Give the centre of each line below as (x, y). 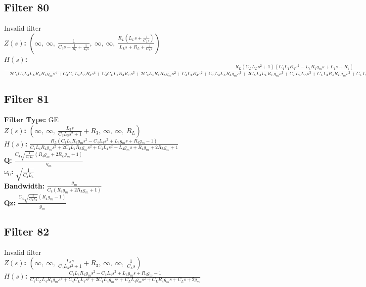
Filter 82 (27, 231)
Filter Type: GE (31, 119)
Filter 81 (27, 99)
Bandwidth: (24, 185)
